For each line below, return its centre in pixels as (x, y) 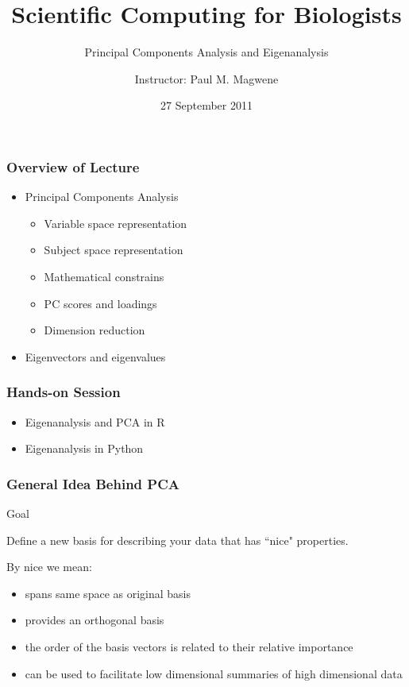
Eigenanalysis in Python (84, 448)
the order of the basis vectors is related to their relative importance (189, 646)
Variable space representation (116, 223)
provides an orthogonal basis (95, 620)
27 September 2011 (206, 105)
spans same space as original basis (108, 593)
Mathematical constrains (104, 276)
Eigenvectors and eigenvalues (95, 356)
